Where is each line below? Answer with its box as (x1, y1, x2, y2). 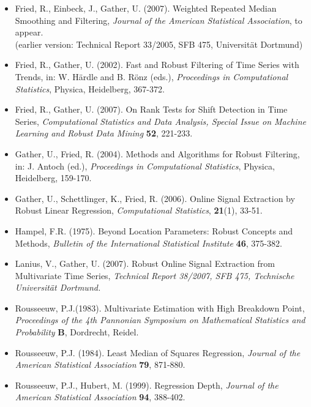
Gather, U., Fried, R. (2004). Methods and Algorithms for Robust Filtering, (15, 147, 300, 160)
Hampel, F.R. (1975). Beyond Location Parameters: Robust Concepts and (15, 224, 293, 237)
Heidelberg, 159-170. (15, 171, 92, 184)
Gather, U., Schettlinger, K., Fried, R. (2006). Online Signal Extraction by (15, 192, 295, 204)
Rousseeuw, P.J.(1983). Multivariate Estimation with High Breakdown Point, (15, 301, 305, 314)
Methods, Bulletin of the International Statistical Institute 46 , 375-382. (15, 236, 282, 249)
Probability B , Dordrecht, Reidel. (15, 326, 139, 338)
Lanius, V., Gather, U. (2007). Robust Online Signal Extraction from (15, 257, 275, 270)
